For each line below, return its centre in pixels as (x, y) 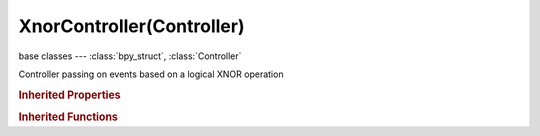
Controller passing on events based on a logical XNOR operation (151, 74)
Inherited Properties (70, 95)
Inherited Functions (68, 117)
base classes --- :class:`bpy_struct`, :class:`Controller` (130, 56)
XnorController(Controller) (131, 26)
